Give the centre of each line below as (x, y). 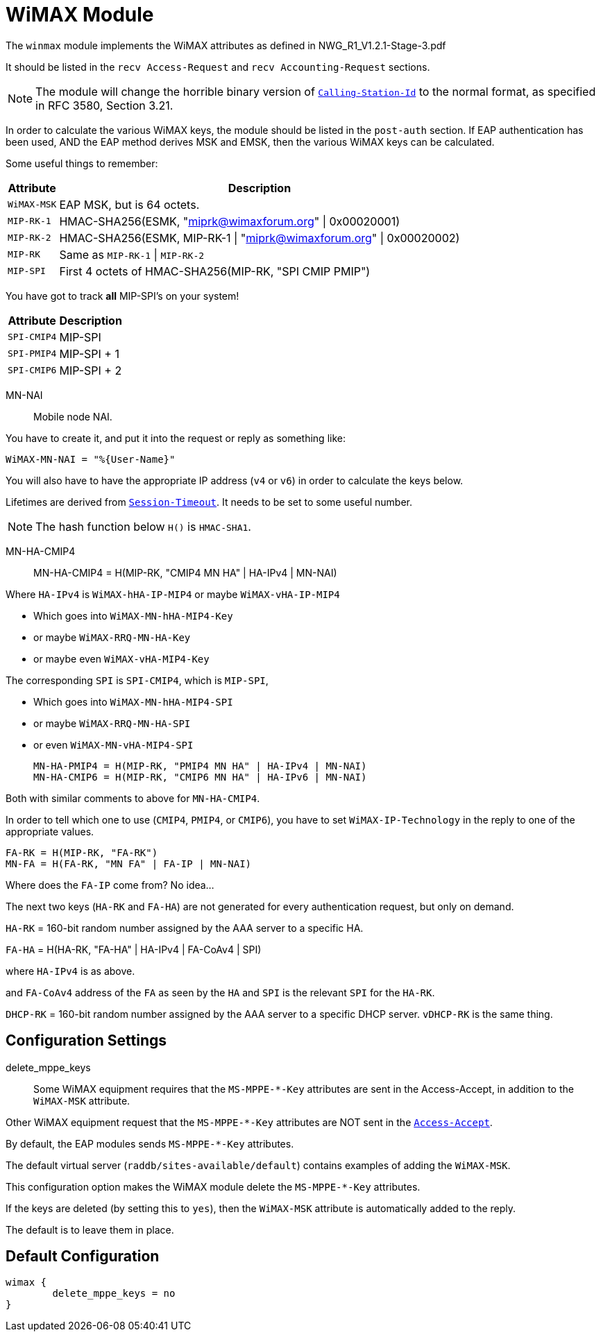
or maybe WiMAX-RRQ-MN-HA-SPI (112, 723)
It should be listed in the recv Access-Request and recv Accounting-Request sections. (218, 67)
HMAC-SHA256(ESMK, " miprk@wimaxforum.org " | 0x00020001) (229, 221)
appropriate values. (50, 831)
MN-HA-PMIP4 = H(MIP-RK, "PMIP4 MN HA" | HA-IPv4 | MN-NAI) (200, 766)
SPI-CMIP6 (32, 371)
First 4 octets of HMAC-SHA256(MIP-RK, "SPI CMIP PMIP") (215, 271)
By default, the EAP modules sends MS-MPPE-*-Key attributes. (150, 1143)
